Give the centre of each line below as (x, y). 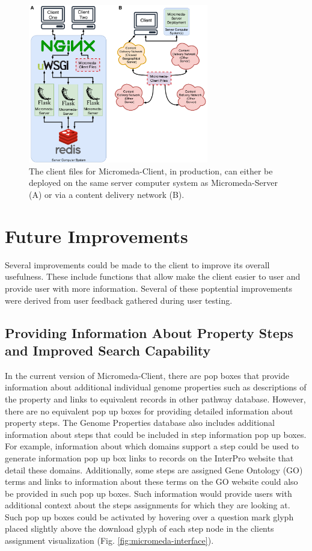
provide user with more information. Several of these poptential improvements (149, 288)
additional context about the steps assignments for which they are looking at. (148, 505)
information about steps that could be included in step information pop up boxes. (156, 434)
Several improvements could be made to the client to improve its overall (137, 264)
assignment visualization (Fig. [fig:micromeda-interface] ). (109, 540)
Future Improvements (96, 235)
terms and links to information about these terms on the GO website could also (151, 482)
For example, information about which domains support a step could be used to (152, 446)
